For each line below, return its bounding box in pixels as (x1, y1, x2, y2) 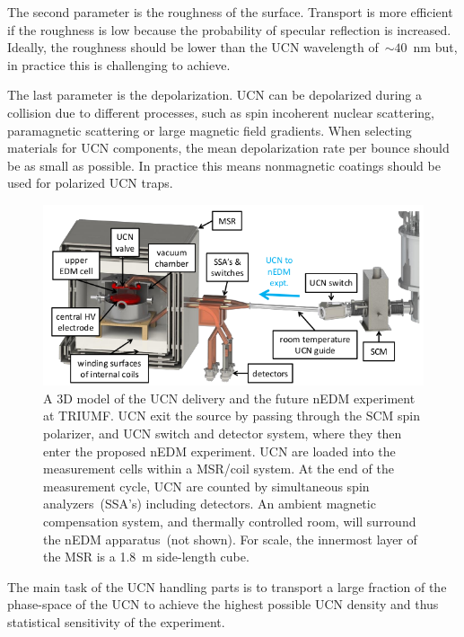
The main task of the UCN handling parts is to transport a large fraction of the (7, 577, 447, 596)
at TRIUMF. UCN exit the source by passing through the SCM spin (43, 406, 420, 425)
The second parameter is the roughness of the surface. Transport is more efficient (7, 3, 453, 21)
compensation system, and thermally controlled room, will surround (43, 511, 416, 530)
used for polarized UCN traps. (7, 173, 173, 192)
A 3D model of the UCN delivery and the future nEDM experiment (43, 388, 416, 407)
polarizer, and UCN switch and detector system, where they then (43, 424, 402, 442)
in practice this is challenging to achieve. (7, 55, 231, 74)
